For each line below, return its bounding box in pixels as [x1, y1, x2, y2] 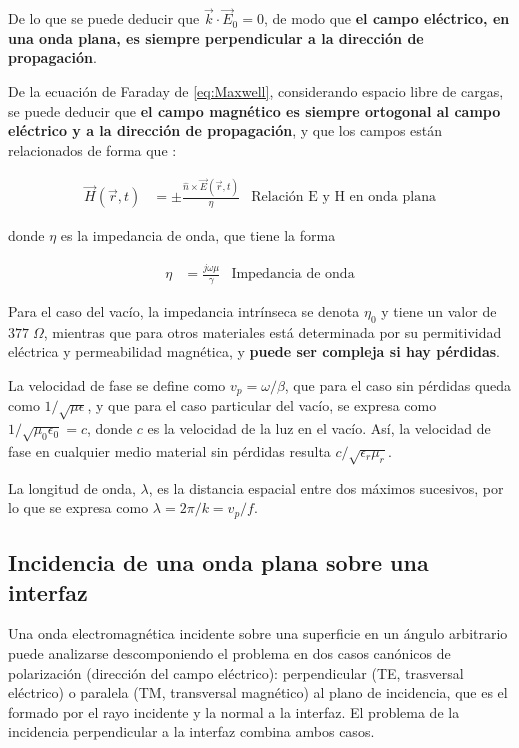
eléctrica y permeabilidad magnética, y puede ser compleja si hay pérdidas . [8, 341, 500, 362]
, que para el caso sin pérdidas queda [284, 374, 512, 395]
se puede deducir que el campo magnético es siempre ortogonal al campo [8, 100, 501, 121]
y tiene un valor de [381, 300, 497, 321]
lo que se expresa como [8, 497, 149, 518]
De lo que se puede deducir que [8, 8, 200, 29]
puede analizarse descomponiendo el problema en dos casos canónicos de [8, 642, 451, 663]
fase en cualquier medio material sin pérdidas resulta [8, 440, 331, 461]
